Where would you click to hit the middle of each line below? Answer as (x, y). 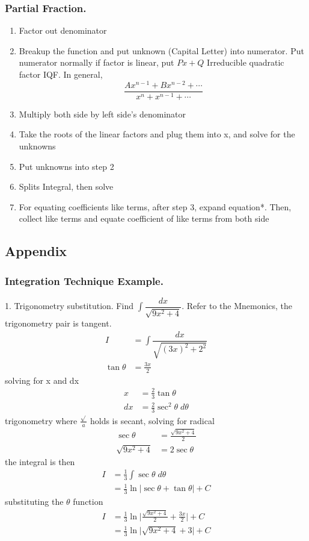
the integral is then (40, 461)
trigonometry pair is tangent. (58, 323)
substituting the (34, 502)
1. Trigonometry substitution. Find (69, 306)
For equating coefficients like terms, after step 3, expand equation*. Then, (155, 206)
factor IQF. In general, (61, 74)
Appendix (36, 251)
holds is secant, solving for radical (152, 420)
